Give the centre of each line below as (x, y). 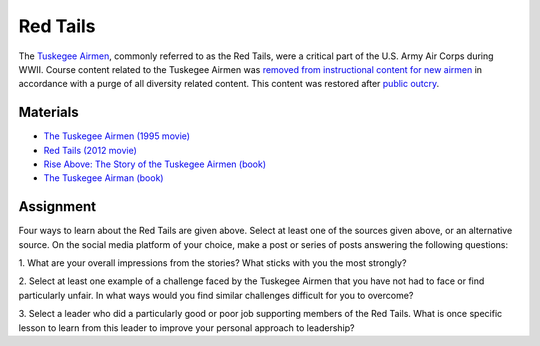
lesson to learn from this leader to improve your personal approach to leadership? (186, 327)
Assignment (57, 206)
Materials (48, 112)
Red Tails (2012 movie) (90, 150)
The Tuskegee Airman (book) (103, 178)
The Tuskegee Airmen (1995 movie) (116, 136)
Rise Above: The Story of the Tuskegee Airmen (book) (155, 164)
